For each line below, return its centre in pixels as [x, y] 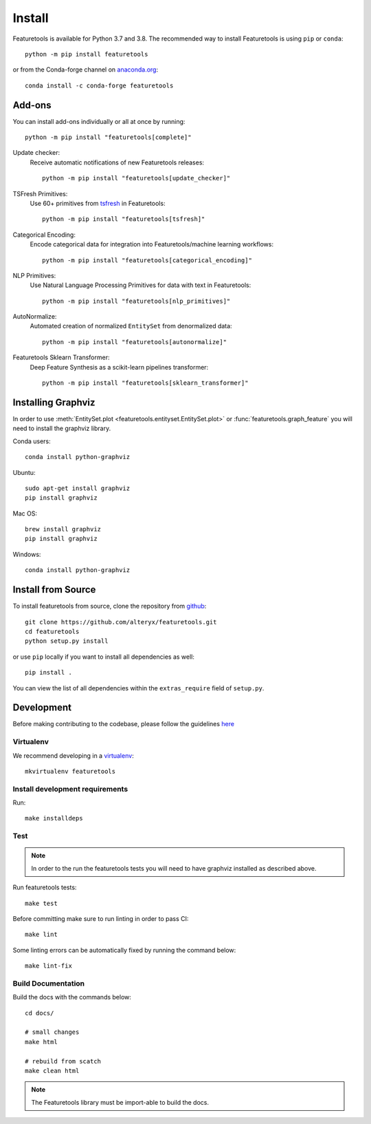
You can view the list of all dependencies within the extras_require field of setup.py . [138, 688]
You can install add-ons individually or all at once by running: [99, 121]
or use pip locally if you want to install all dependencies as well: [104, 657]
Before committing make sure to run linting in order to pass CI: [101, 918]
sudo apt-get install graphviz [78, 488]
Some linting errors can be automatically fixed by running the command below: [124, 950]
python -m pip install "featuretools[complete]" [108, 137]
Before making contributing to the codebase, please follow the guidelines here [124, 724]
